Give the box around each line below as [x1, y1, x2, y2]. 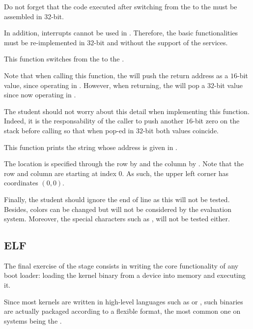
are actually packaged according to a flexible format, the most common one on [4, 306, 241, 316]
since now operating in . [4, 90, 76, 100]
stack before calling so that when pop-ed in [4, 125, 134, 135]
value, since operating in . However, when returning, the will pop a [4, 80, 205, 90]
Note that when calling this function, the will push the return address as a [4, 70, 228, 80]
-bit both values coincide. [142, 125, 219, 135]
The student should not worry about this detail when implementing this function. [4, 106, 250, 116]
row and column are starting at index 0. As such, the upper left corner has [4, 168, 229, 178]
